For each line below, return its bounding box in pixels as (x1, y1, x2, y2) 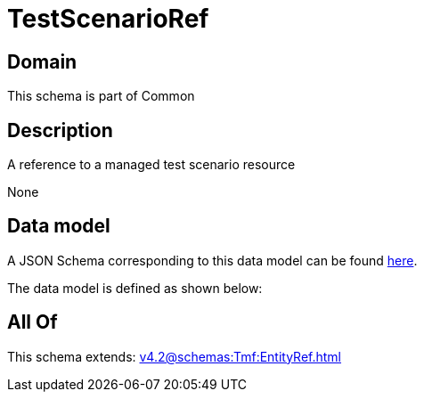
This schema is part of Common (7, 88, 195, 104)
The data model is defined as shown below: (7, 280, 263, 296)
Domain (7, 50, 77, 73)
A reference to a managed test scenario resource (7, 157, 296, 173)
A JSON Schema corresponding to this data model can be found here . (7, 252, 418, 268)
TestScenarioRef (7, 4, 209, 34)
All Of (7, 311, 58, 334)
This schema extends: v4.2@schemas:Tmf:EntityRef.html (7, 348, 342, 364)
